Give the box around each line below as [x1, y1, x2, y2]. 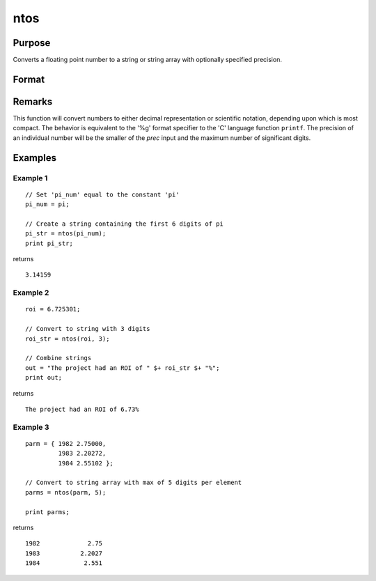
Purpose [13, 37, 51, 49]
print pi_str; [25, 239, 73, 247]
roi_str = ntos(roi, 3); [25, 334, 110, 343]
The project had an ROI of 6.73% [25, 405, 139, 413]
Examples [13, 152, 57, 164]
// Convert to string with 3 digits [25, 325, 150, 333]
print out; [25, 373, 63, 382]
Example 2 [13, 288, 49, 297]
